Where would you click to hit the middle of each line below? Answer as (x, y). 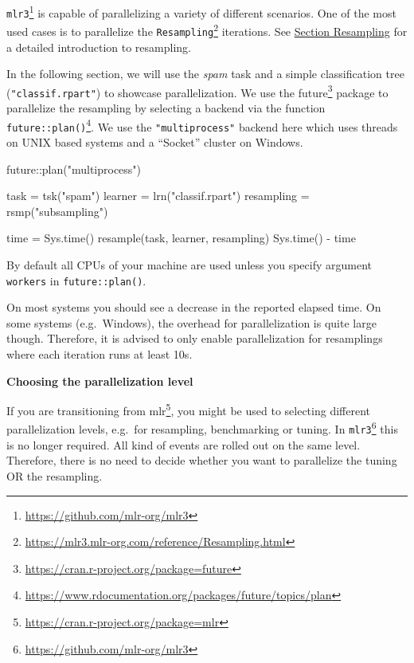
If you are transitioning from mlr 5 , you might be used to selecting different (189, 409)
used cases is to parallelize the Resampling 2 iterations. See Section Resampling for (207, 30)
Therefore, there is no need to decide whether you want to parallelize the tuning (202, 460)
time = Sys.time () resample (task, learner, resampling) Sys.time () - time (181, 238)
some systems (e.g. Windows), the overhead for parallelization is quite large (191, 322)
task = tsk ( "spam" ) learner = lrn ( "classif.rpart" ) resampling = (158, 196)
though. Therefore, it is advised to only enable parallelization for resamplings (195, 338)
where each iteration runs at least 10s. (100, 354)
